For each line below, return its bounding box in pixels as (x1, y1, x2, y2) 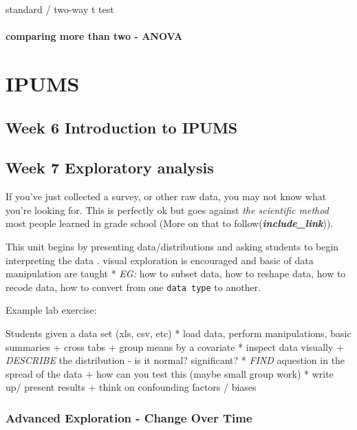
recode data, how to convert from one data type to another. (6, 279, 261, 294)
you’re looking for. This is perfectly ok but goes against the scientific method (6, 202, 329, 217)
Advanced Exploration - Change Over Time (6, 409, 252, 426)
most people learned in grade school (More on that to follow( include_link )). (6, 216, 334, 230)
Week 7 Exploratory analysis (6, 157, 214, 178)
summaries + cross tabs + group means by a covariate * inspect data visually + (6, 339, 344, 354)
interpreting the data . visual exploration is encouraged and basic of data (6, 252, 314, 267)
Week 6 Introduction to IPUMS (6, 116, 238, 138)
